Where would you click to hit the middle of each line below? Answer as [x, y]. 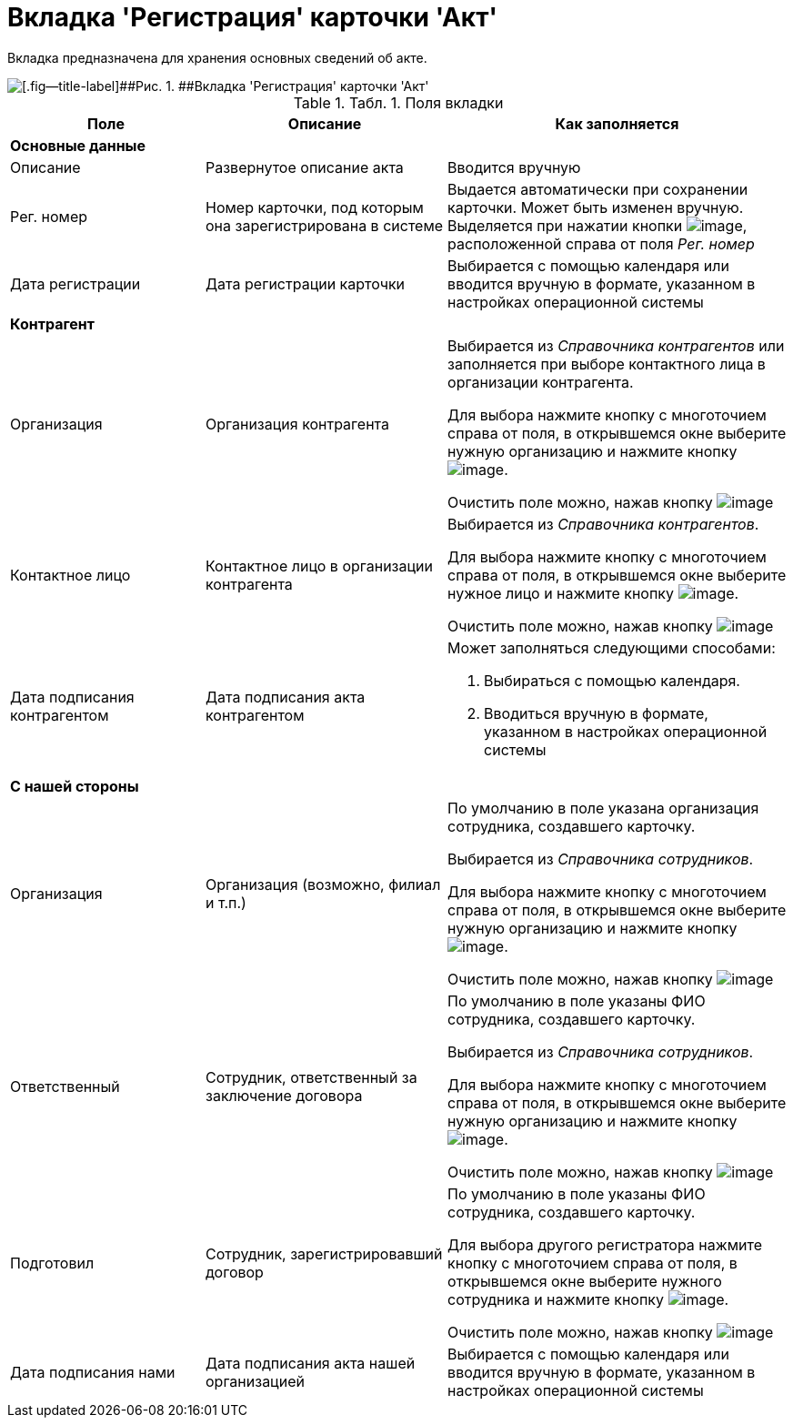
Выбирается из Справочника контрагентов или [616, 345]
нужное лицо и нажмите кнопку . [593, 593]
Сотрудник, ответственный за [311, 1077]
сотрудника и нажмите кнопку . [588, 1299]
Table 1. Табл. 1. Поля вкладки [398, 102]
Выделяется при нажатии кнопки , [597, 225]
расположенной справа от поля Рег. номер [601, 243]
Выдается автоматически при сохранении [598, 189]
